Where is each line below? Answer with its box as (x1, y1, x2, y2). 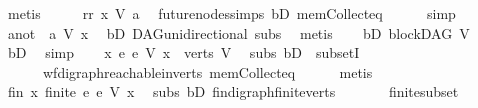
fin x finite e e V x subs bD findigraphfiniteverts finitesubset (7, 81, 459, 102)
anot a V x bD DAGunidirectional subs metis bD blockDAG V (7, 22, 470, 43)
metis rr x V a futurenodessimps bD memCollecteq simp (7, 3, 456, 23)
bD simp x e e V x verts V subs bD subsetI (7, 42, 360, 63)
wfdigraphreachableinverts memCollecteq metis (42, 61, 373, 82)
